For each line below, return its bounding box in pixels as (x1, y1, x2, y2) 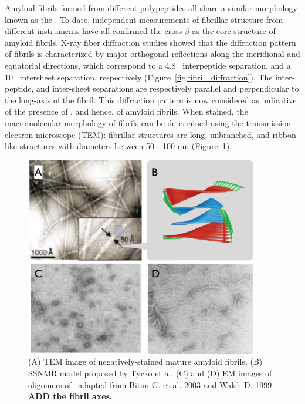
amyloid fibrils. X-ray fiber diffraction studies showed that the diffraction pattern (5, 36, 296, 48)
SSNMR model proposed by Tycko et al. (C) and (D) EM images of (28, 367, 272, 379)
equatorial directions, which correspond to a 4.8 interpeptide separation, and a (5, 59, 291, 71)
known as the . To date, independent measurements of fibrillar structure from (5, 13, 283, 25)
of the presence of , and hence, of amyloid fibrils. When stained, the (5, 105, 248, 117)
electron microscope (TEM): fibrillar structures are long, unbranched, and (5, 128, 270, 140)
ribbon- (272, 128, 299, 140)
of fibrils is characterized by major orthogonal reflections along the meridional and (5, 48, 300, 60)
